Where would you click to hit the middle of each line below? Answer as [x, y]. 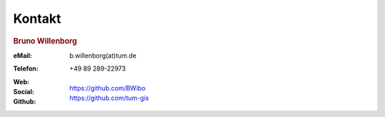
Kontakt [37, 19]
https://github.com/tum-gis [109, 98]
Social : [24, 91]
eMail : [22, 55]
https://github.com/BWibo [108, 88]
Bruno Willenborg [45, 41]
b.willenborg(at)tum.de [103, 55]
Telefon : [26, 68]
